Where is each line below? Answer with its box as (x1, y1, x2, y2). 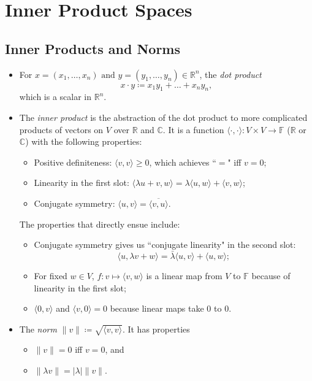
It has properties (127, 322, 190, 335)
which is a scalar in (19, 90, 92, 103)
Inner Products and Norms (5, 39, 180, 58)
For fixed (34, 269, 67, 282)
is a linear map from (146, 269, 223, 282)
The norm (19, 322, 57, 335)
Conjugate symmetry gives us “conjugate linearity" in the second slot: (34, 238, 296, 251)
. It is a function (162, 123, 224, 136)
